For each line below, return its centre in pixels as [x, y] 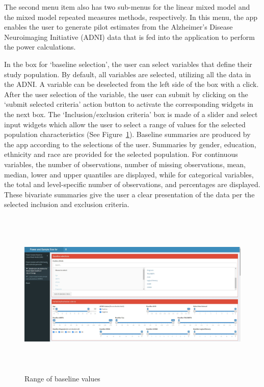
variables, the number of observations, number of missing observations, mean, [125, 164]
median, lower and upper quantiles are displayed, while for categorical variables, [129, 174]
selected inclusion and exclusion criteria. [67, 204]
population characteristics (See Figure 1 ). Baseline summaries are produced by [127, 134]
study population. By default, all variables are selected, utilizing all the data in [128, 74]
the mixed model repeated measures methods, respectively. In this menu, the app [131, 17]
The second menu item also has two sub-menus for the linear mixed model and [127, 7]
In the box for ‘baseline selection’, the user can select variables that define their [128, 64]
